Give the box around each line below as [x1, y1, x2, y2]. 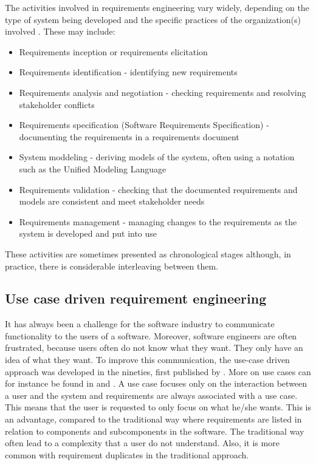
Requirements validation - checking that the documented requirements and [19, 183, 298, 195]
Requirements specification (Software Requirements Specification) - [19, 118, 269, 131]
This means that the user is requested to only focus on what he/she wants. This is [5, 401, 312, 413]
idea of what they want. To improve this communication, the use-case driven [5, 353, 290, 366]
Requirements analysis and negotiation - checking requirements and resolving [19, 86, 306, 98]
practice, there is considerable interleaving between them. [5, 259, 219, 272]
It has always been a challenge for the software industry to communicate [5, 317, 275, 330]
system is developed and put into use [19, 227, 157, 240]
